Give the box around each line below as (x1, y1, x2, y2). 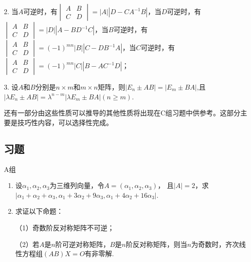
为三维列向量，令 (50, 180, 105, 190)
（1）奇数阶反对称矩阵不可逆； (15, 222, 114, 232)
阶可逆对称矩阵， (55, 239, 110, 249)
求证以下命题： (15, 206, 63, 216)
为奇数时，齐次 (191, 239, 239, 249)
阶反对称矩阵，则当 (125, 239, 187, 249)
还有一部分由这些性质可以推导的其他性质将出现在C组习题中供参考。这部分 (4, 108, 241, 118)
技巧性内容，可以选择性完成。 (17, 117, 113, 127)
